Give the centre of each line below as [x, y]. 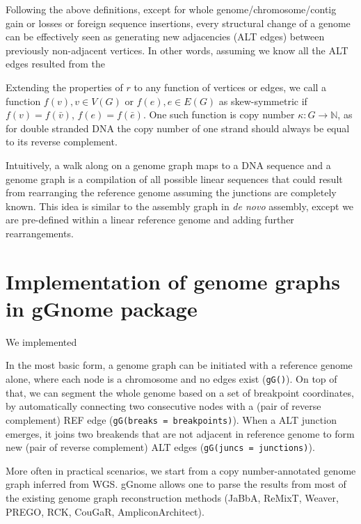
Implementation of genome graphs [173, 281]
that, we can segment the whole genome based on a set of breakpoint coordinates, [180, 392]
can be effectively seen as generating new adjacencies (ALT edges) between [165, 37]
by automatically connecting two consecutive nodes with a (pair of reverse [163, 406]
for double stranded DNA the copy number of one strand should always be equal [178, 128]
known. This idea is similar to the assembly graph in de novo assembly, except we [180, 206]
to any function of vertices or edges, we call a [230, 87]
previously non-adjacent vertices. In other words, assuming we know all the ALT [177, 50]
